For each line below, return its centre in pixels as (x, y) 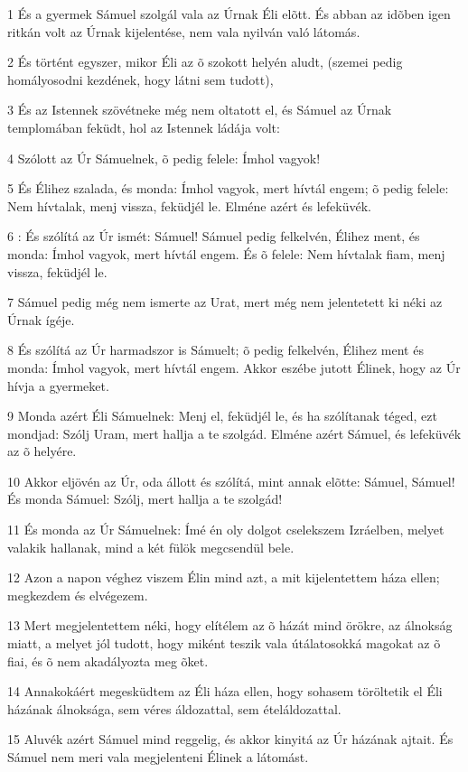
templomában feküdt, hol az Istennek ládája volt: (144, 127)
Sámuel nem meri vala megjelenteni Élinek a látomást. (158, 757)
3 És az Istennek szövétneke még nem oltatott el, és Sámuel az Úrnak (200, 110)
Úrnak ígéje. (41, 319)
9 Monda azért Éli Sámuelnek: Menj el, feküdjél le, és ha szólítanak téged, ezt (222, 416)
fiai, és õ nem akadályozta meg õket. (108, 660)
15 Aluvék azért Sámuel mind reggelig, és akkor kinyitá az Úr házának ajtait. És (230, 739)
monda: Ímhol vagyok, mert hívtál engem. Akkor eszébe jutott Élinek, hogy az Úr (234, 367)
